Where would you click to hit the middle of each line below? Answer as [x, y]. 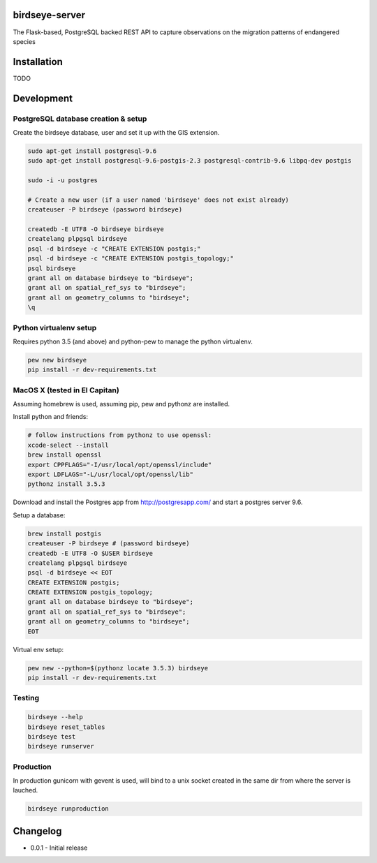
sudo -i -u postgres [62, 180]
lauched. [25, 790]
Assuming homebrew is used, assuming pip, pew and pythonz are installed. [121, 404]
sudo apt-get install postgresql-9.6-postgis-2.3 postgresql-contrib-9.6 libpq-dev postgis [190, 161]
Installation [38, 62]
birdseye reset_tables [66, 727]
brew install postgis [65, 533]
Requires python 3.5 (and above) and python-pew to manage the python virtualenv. [133, 341]
